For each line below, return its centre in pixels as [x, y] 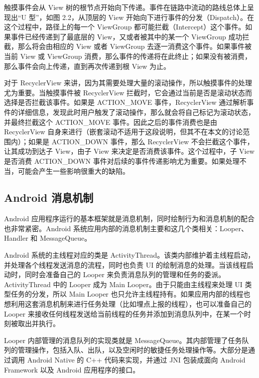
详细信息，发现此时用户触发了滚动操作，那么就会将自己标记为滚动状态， [136, 112]
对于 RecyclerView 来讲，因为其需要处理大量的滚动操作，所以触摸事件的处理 [128, 83]
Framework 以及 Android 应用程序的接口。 [72, 369]
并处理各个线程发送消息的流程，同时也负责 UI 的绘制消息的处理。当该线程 [125, 264]
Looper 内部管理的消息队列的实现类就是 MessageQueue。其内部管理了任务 [123, 340]
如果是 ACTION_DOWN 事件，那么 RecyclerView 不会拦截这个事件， [141, 141]
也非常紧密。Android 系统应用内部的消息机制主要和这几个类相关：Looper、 [126, 228]
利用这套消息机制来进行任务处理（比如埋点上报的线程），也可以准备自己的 [131, 304]
